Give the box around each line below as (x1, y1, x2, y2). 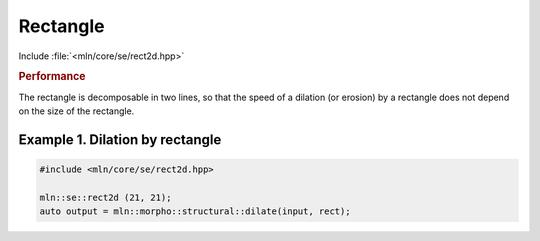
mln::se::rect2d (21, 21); (39, 191, 172, 203)
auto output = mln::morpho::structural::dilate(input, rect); (39, 206, 351, 217)
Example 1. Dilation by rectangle (18, 131, 222, 148)
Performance (18, 70, 86, 84)
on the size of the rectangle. (18, 105, 135, 117)
